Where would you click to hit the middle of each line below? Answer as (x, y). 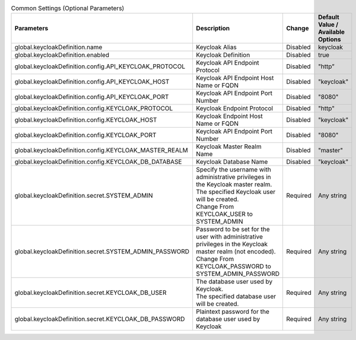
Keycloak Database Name (232, 162)
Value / (328, 25)
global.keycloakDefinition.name (58, 47)
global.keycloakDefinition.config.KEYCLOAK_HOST (86, 120)
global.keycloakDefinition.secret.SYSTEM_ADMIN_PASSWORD (102, 252)
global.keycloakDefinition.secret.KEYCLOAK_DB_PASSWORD (100, 319)
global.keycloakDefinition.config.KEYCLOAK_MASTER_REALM (101, 150)
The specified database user (236, 297)
